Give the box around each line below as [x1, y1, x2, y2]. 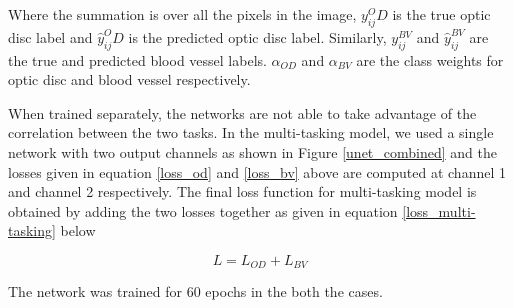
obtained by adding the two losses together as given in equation [8, 200, 398, 221]
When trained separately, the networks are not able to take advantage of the [8, 102, 477, 123]
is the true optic [392, 4, 491, 24]
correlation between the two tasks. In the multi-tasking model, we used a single [8, 122, 494, 143]
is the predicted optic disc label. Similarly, [128, 26, 387, 47]
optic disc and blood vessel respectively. [8, 69, 251, 90]
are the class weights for [356, 49, 504, 70]
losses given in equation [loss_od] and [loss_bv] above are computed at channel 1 [8, 161, 506, 182]
